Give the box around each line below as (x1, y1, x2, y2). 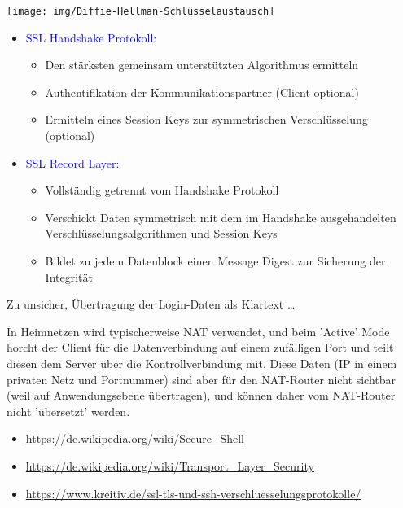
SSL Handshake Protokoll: (25, 28, 157, 46)
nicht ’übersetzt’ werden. (7, 402, 130, 419)
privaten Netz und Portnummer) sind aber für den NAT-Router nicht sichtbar (7, 370, 396, 388)
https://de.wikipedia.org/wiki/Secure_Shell (25, 430, 244, 447)
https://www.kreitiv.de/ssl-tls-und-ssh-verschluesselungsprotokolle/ (25, 484, 361, 501)
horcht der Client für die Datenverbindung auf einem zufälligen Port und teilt (7, 339, 394, 356)
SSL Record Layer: (25, 154, 120, 171)
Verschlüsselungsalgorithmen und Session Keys (45, 225, 278, 242)
